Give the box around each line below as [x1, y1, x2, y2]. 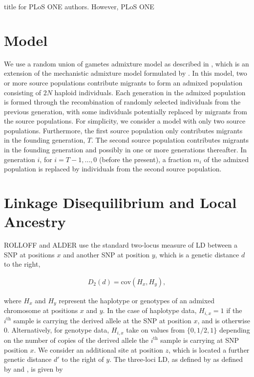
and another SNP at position [63, 249, 150, 259]
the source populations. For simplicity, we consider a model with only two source [4, 116, 246, 126]
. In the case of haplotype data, [103, 305, 197, 315]
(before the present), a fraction [99, 154, 191, 164]
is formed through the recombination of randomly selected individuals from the [4, 97, 241, 107]
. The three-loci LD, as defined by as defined [109, 354, 243, 364]
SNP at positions [4, 249, 55, 259]
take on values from [126, 325, 185, 335]
